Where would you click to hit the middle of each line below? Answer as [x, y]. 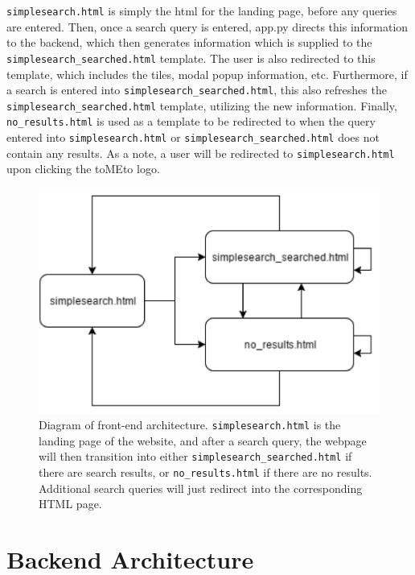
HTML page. [70, 504]
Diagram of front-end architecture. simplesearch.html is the [190, 425]
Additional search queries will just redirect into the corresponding [201, 488]
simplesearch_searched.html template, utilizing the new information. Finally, [202, 105]
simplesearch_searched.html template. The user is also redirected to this [191, 58]
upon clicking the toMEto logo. [83, 169]
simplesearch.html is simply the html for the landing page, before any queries [202, 10]
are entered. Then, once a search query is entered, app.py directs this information [207, 26]
